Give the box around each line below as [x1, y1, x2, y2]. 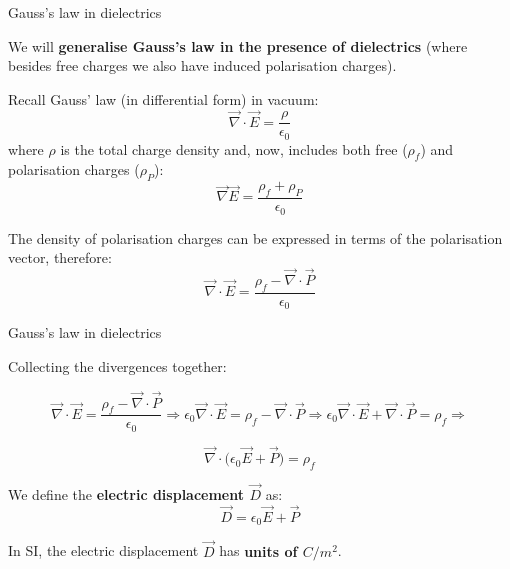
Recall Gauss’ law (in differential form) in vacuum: [8, 88, 319, 109]
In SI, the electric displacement [8, 540, 199, 561]
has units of [219, 540, 298, 561]
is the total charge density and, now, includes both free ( [60, 138, 408, 159]
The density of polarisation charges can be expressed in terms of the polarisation [8, 227, 503, 248]
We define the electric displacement [8, 484, 245, 505]
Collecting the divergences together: [8, 355, 227, 376]
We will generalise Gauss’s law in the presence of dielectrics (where [8, 35, 468, 56]
